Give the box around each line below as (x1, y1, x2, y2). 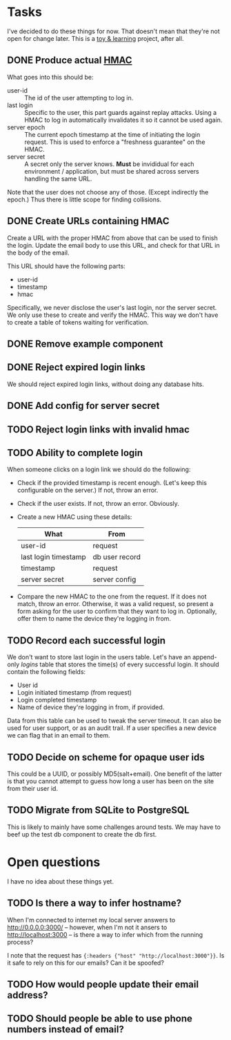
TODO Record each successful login (7, 635, 165, 646)
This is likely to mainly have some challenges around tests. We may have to (7, 823, 221, 831)
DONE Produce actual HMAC (7, 55, 132, 66)
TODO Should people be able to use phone (7, 1013, 193, 1025)
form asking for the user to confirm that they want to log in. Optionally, (17, 607, 217, 616)
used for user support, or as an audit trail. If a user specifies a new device (7, 724, 217, 732)
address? (7, 989, 48, 1001)
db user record (92, 552, 141, 562)
